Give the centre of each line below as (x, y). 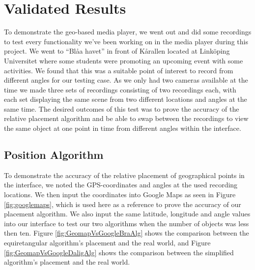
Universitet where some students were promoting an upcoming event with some (124, 60)
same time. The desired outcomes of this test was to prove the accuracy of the (122, 108)
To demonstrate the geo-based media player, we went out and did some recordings (128, 32)
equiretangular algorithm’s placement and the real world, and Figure (107, 243)
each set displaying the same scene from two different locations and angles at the (126, 99)
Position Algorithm (54, 155)
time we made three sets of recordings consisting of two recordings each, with (120, 89)
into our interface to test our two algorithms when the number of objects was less (127, 223)
